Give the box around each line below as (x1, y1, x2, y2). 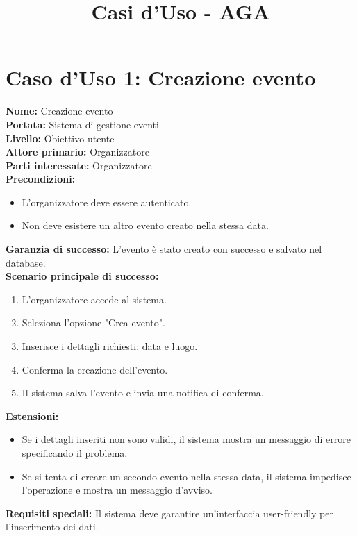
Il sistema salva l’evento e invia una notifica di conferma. (22, 385, 264, 400)
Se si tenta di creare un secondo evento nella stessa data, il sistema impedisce (22, 469, 351, 483)
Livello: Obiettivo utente (6, 131, 115, 145)
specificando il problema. (22, 446, 128, 460)
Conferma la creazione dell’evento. (22, 362, 168, 376)
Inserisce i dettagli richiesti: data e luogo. (22, 339, 198, 353)
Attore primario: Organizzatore (6, 144, 149, 159)
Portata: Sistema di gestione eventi (6, 117, 159, 131)
